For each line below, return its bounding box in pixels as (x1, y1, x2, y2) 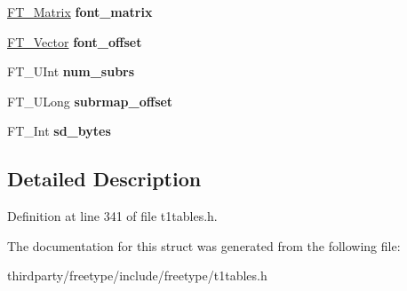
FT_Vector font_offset (7, 32, 142, 51)
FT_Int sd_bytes (7, 122, 111, 140)
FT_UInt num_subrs (7, 62, 135, 81)
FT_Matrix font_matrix (7, 3, 153, 20)
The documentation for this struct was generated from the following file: (7, 236, 401, 255)
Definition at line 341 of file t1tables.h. (7, 207, 218, 225)
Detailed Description (7, 165, 202, 193)
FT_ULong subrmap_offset (7, 91, 173, 110)
